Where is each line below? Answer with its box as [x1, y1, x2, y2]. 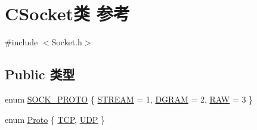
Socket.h [51, 36, 82, 48]
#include [5, 36, 38, 48]
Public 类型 [5, 65, 75, 83]
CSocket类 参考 [5, 1, 130, 26]
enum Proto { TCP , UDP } [5, 113, 106, 125]
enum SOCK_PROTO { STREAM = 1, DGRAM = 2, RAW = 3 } [5, 92, 253, 105]
